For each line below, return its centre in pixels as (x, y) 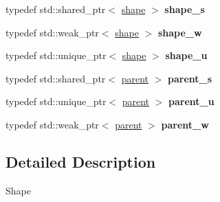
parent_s (190, 78)
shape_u (186, 55)
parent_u (191, 101)
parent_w (185, 124)
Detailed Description (81, 161)
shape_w (180, 32)
